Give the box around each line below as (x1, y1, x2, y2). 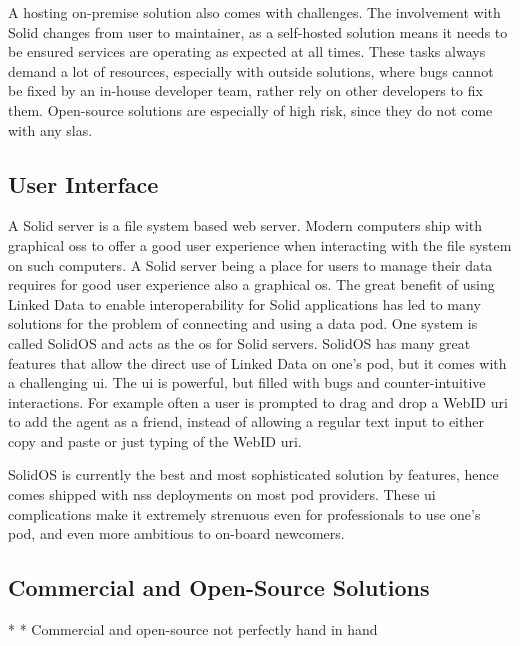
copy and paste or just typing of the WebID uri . (8, 430, 302, 451)
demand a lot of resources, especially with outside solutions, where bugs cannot (8, 60, 494, 81)
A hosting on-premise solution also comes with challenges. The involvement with (8, 2, 501, 22)
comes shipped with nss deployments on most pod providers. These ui (8, 484, 436, 505)
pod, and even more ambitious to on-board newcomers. (8, 523, 345, 544)
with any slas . (8, 119, 93, 140)
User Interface (8, 168, 159, 199)
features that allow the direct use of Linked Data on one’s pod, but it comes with (8, 352, 507, 373)
